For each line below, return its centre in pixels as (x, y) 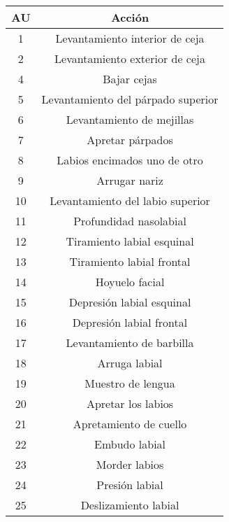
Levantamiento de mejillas (130, 119)
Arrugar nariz (130, 180)
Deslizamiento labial (130, 505)
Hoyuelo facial (130, 282)
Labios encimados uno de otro (130, 160)
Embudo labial (130, 444)
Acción (130, 17)
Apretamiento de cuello (130, 424)
